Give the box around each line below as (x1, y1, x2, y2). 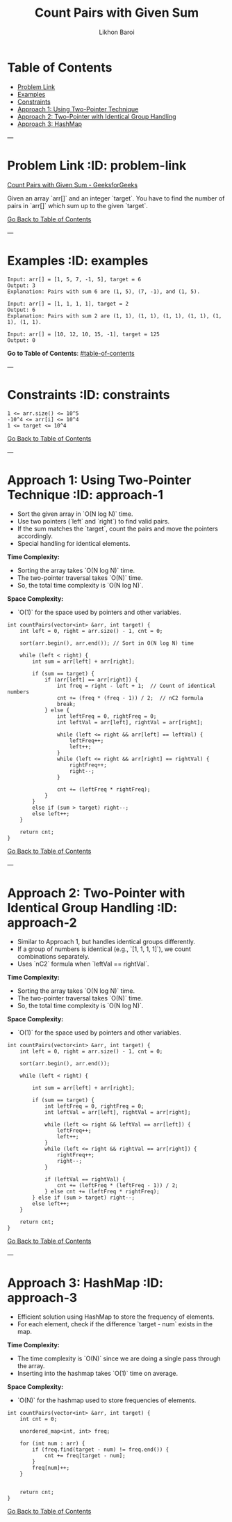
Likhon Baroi (99, 28, 135, 36)
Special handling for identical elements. (17, 540, 131, 548)
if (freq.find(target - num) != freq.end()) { (32, 1446, 169, 1453)
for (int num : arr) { (19, 1440, 85, 1448)
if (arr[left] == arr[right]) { (44, 677, 138, 684)
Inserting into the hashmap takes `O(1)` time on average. (17, 1370, 179, 1378)
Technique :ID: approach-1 (7, 487, 163, 503)
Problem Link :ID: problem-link (7, 157, 187, 173)
